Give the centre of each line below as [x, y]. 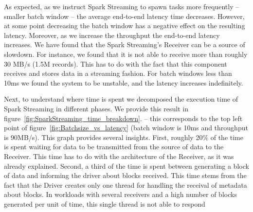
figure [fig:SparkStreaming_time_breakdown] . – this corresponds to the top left [123, 118]
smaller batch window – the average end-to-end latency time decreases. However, [124, 16]
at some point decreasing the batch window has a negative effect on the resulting [125, 26]
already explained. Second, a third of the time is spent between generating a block [126, 166]
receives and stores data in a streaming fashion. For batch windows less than [118, 73]
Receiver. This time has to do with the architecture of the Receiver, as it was [119, 156]
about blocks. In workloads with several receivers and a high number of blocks [120, 194]
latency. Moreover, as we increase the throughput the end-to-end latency [112, 35]
